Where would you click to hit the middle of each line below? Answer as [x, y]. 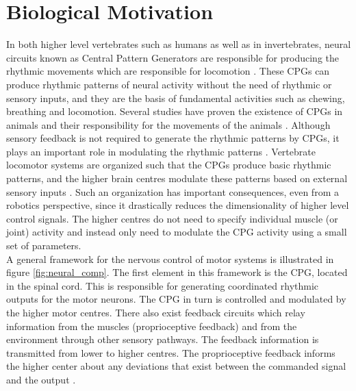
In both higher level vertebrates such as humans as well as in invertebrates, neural [179, 44]
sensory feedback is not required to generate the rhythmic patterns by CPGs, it [173, 138]
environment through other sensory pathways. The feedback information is [163, 339]
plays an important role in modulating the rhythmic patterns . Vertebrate [161, 151]
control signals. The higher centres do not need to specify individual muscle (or [172, 218]
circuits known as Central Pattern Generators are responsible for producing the [173, 57]
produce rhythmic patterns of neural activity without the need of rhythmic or [169, 84]
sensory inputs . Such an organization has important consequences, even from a [173, 191]
